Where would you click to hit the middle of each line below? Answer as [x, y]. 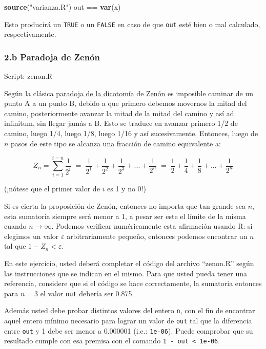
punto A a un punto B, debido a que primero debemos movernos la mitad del [126, 103]
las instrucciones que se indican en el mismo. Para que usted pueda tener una [126, 273]
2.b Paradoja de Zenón [52, 57]
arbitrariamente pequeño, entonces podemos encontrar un [157, 236]
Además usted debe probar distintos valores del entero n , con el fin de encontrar [130, 310]
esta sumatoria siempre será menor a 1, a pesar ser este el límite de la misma [125, 216]
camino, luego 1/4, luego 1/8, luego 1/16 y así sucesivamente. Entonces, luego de [131, 133]
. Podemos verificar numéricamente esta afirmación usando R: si [152, 226]
